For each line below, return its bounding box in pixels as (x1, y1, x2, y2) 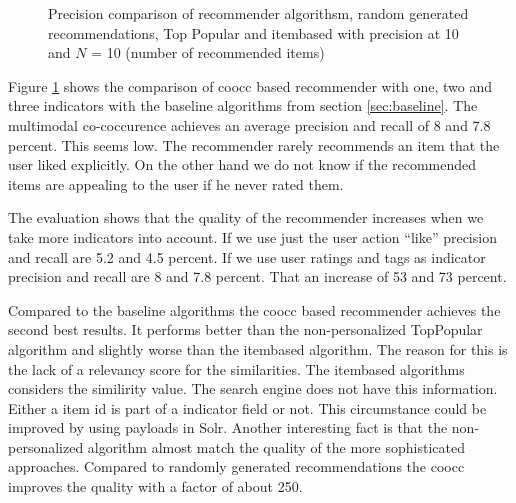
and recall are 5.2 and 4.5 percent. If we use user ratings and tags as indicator (8, 246, 486, 267)
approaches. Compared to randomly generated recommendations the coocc (8, 456, 465, 477)
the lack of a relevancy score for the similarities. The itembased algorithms (8, 358, 465, 379)
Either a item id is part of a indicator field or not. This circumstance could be (8, 397, 487, 418)
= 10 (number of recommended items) (91, 42, 325, 63)
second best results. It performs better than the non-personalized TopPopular (8, 319, 483, 340)
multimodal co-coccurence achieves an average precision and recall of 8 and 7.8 (8, 114, 491, 135)
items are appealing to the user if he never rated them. (8, 173, 344, 194)
